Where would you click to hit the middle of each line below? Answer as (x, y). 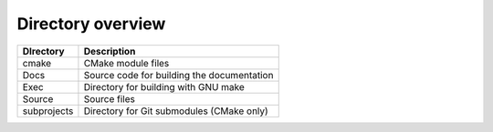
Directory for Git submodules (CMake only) (176, 111)
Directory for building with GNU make (164, 86)
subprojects (48, 111)
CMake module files (126, 63)
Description (110, 51)
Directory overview (91, 24)
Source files (110, 98)
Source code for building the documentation (178, 75)
